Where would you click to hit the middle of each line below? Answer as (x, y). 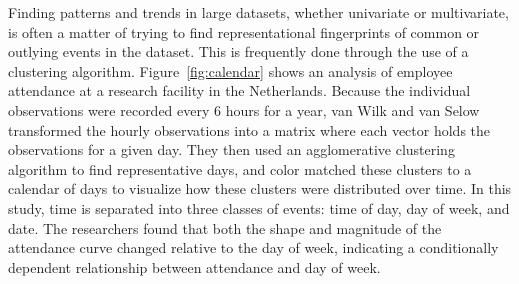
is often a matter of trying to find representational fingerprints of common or (244, 31)
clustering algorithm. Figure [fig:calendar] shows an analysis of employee (230, 70)
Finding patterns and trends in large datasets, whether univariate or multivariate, (258, 12)
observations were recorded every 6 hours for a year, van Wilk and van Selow (244, 109)
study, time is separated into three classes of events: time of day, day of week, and (259, 207)
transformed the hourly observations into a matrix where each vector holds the (249, 129)
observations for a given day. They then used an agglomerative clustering (231, 149)
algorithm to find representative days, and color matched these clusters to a (240, 168)
